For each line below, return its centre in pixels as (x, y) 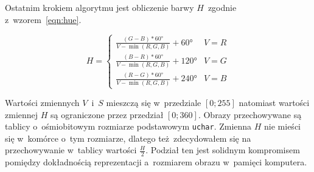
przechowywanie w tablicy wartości (71, 150)
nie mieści (282, 126)
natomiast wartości (274, 103)
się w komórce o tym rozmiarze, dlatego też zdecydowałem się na (128, 138)
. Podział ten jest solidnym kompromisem (223, 150)
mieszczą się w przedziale (154, 103)
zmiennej (22, 114)
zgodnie (222, 7)
